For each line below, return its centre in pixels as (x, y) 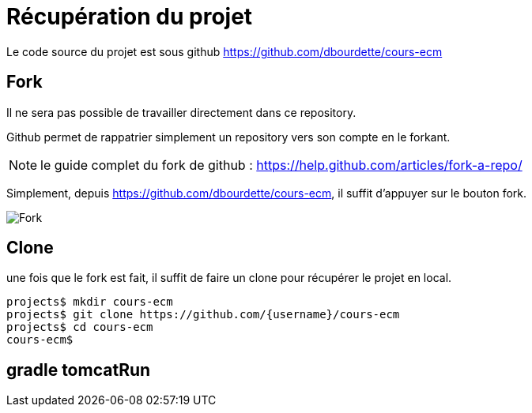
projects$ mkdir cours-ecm (90, 302)
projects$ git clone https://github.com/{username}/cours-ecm (203, 315)
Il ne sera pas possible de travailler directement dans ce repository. (181, 112)
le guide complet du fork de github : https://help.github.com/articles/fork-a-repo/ (281, 165)
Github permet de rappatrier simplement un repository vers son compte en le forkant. (228, 137)
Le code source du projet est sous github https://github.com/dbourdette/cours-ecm (224, 51)
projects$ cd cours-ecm (80, 327)
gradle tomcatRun (79, 370)
